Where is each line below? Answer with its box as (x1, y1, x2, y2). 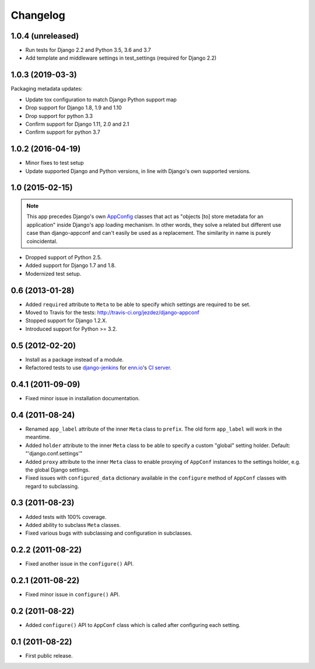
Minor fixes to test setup (25, 160, 84, 167)
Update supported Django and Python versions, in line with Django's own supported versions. (25, 167, 251, 175)
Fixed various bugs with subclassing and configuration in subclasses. (25, 529, 192, 537)
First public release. (25, 652, 73, 659)
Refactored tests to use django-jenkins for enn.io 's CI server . (25, 364, 172, 371)
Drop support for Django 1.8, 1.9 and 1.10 (25, 104, 122, 111)
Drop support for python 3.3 (25, 112, 93, 119)
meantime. (25, 434, 51, 441)
